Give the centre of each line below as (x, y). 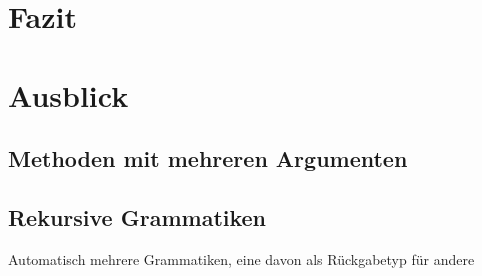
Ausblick (68, 94)
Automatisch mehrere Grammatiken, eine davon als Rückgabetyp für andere (241, 258)
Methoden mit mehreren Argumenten (208, 158)
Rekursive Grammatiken (137, 216)
